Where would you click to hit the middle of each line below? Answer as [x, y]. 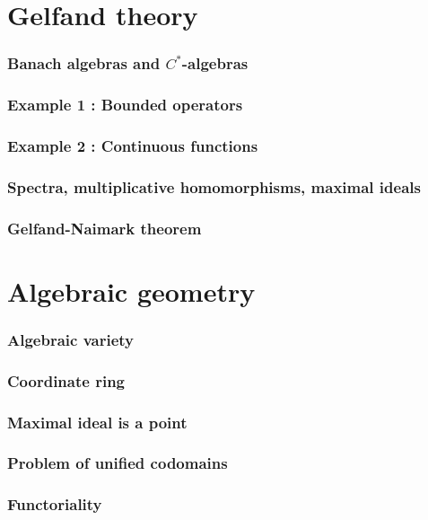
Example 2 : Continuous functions [133, 145]
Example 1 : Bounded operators [125, 105]
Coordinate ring [66, 380]
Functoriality [55, 504]
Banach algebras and [84, 63]
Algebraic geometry [131, 291]
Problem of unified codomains [118, 463]
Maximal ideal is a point [97, 422]
